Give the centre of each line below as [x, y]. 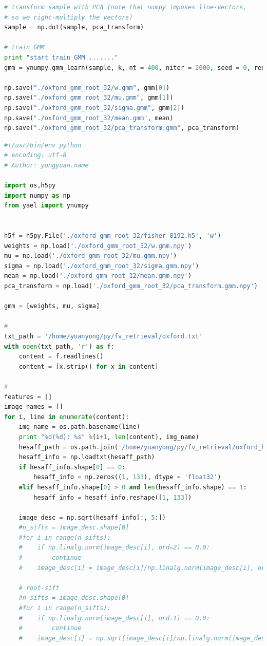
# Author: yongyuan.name [46, 165]
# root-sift [39, 588]
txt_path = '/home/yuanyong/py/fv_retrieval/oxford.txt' [103, 336]
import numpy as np [37, 195]
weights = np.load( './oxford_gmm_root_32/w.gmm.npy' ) [98, 246]
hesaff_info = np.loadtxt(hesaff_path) [87, 457]
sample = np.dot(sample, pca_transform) [74, 27]
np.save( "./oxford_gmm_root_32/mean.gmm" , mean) [89, 118]
